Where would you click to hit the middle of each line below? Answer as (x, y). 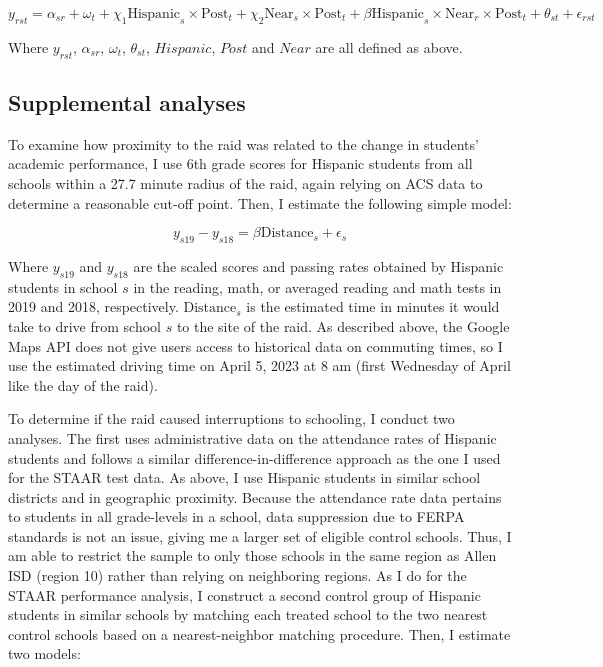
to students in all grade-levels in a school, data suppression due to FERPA (236, 516)
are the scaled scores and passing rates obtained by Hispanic (318, 265)
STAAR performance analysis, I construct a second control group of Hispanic (244, 594)
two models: (44, 653)
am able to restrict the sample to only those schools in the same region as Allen (252, 555)
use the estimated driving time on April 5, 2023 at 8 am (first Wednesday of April (259, 365)
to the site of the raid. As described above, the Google (343, 325)
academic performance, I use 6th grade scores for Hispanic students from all (240, 163)
